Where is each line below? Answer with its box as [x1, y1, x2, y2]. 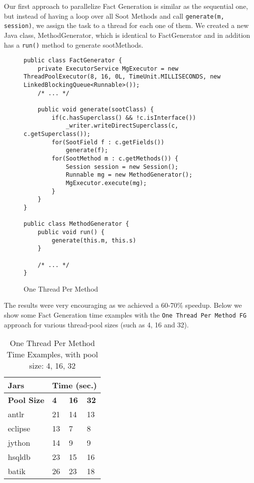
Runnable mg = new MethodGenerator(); [65, 171, 193, 179]
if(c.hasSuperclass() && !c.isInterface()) [52, 114, 196, 121]
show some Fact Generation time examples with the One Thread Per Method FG [4, 310, 247, 320]
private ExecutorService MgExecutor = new [37, 65, 178, 72]
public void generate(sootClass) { [37, 106, 154, 113]
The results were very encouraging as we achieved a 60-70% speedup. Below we [4, 300, 242, 310]
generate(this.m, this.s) [52, 237, 137, 244]
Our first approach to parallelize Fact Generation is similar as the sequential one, [4, 1, 248, 11]
